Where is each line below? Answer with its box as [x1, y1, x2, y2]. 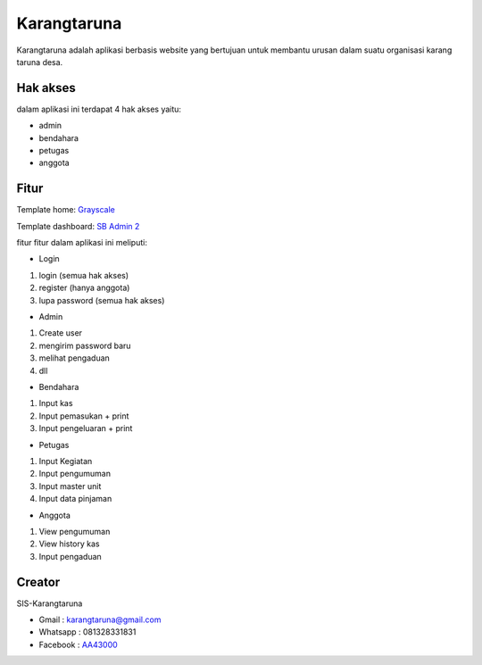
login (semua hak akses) [38, 270, 129, 280]
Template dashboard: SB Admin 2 [16, 220, 140, 231]
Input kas [38, 398, 73, 409]
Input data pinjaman [38, 494, 112, 504]
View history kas [38, 538, 100, 549]
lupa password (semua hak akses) [38, 295, 165, 305]
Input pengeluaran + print [38, 423, 133, 434]
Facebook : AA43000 [38, 639, 118, 650]
